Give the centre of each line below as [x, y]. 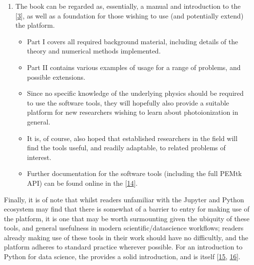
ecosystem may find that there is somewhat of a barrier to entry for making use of [127, 209]
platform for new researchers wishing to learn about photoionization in [133, 112]
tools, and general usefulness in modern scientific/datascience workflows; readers [124, 228]
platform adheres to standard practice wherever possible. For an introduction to [123, 247]
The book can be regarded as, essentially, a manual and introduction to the [128, 6]
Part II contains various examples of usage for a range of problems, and [134, 67]
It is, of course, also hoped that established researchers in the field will [132, 138]
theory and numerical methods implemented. [94, 51]
